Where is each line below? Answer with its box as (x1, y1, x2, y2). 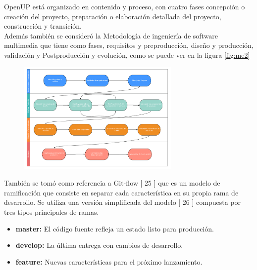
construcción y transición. (4, 21, 82, 31)
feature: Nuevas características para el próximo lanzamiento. (15, 256, 203, 267)
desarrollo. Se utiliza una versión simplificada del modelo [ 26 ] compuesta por (4, 197, 241, 207)
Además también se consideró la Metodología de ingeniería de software (4, 30, 218, 40)
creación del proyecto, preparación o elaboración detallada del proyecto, (4, 11, 221, 21)
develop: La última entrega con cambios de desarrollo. (15, 240, 183, 250)
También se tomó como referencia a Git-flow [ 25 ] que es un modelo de (4, 178, 220, 188)
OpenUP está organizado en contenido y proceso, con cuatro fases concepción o (4, 1, 245, 11)
